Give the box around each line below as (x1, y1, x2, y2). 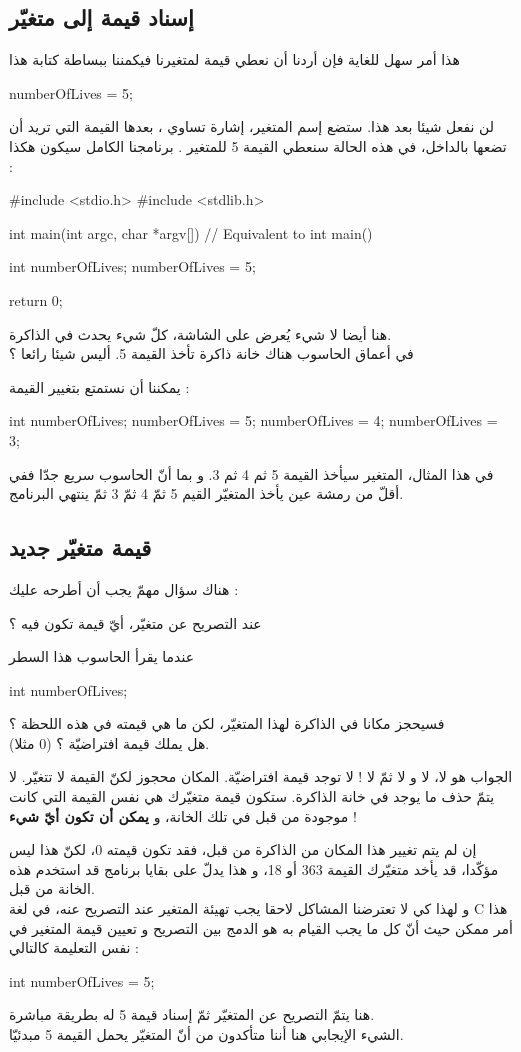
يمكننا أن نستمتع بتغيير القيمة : (9, 376, 190, 397)
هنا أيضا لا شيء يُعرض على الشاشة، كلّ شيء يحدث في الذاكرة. (9, 323, 392, 344)
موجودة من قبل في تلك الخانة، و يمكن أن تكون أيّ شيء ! (9, 805, 357, 826)
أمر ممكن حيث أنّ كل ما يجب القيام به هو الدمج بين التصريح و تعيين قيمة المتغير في (9, 917, 513, 938)
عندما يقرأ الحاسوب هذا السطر (9, 646, 195, 667)
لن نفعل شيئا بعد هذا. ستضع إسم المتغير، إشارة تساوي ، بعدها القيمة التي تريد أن (9, 116, 494, 137)
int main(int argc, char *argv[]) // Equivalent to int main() (9, 222, 373, 243)
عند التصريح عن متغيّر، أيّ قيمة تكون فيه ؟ (9, 612, 262, 633)
